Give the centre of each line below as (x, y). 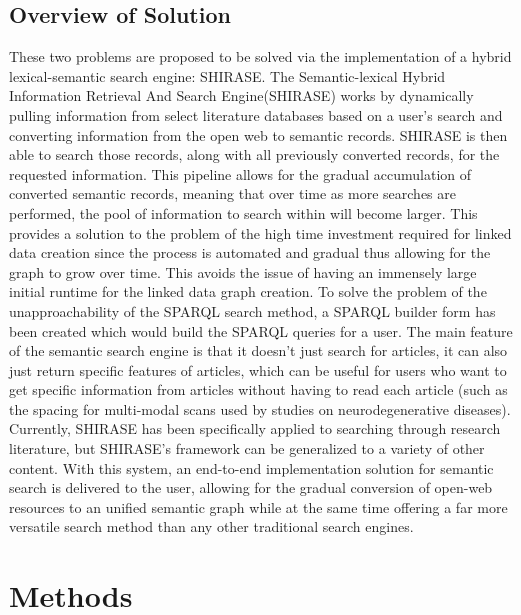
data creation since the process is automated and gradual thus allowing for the (250, 252)
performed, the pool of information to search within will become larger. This (243, 212)
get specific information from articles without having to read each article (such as (258, 389)
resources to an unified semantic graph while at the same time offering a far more (258, 506)
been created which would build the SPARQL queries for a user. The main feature (261, 330)
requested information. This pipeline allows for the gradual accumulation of (240, 173)
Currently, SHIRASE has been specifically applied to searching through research (255, 428)
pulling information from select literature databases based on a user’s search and (256, 114)
